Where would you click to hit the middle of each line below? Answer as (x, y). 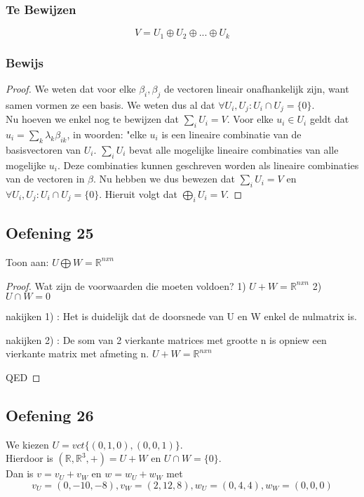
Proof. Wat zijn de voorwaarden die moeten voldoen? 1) (126, 285)
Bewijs (25, 62)
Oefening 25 (50, 233)
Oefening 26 (50, 415)
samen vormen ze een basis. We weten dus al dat (110, 104)
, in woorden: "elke (107, 134)
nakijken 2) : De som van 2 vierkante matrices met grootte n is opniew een (166, 339)
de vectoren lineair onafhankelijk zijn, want (256, 88)
